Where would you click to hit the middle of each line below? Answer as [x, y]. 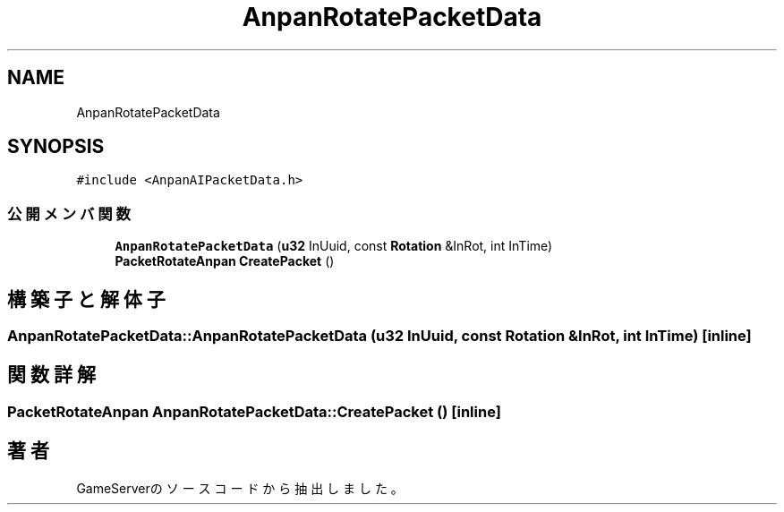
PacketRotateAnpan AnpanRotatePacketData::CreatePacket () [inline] [254, 411]
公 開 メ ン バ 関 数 [69, 213]
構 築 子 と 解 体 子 [86, 299]
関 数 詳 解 [51, 375]
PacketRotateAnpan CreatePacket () [225, 261]
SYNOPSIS [56, 147]
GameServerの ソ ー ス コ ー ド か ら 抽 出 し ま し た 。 [240, 488]
